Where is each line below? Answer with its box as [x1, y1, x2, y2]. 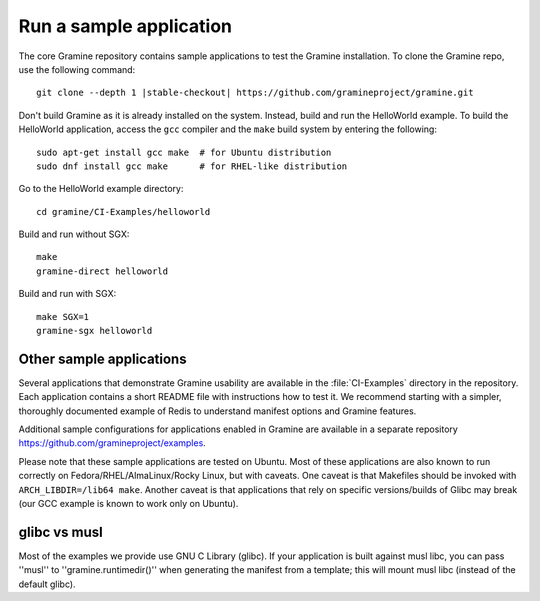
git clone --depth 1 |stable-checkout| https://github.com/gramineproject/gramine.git [36, 87, 474, 99]
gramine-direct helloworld [36, 265, 169, 277]
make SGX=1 [36, 311, 90, 322]
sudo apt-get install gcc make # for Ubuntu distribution [36, 146, 332, 158]
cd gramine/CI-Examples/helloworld [36, 206, 211, 217]
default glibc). [18, 578, 76, 590]
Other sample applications [18, 350, 187, 367]
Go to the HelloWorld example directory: [18, 183, 184, 195]
